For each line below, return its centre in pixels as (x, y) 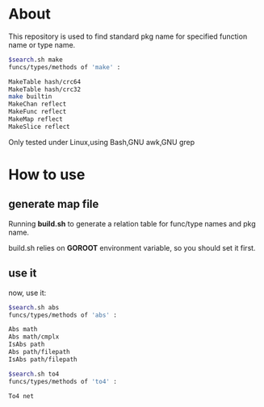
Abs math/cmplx (34, 337)
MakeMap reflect (36, 119)
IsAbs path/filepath (43, 359)
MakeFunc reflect (38, 112)
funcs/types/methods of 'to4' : (63, 381)
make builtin (30, 97)
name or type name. (42, 44)
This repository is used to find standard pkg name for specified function (128, 36)
